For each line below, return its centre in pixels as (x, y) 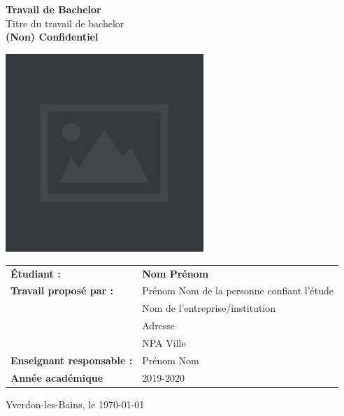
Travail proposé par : (62, 291)
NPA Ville (164, 342)
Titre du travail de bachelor (65, 23)
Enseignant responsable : (72, 360)
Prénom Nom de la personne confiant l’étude (238, 291)
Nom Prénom (175, 273)
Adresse (159, 325)
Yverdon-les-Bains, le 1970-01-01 (75, 404)
